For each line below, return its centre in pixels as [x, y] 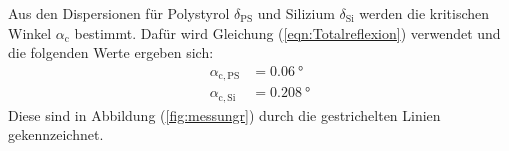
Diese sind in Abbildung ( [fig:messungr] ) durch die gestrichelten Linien [224, 114]
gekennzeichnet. [56, 134]
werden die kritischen [424, 13]
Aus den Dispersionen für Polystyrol [119, 13]
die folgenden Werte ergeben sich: [111, 52]
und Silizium [296, 13]
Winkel [30, 32]
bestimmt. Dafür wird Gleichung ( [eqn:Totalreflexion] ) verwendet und [287, 32]
